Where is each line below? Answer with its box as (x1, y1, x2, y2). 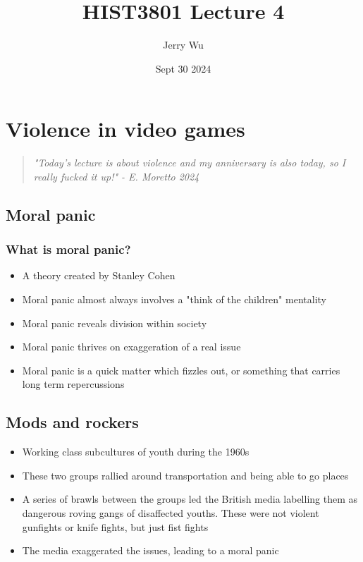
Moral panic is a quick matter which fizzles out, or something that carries (22, 362, 340, 377)
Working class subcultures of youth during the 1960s (22, 444, 250, 459)
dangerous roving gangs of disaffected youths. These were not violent (22, 505, 319, 520)
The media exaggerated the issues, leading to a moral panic (22, 543, 279, 558)
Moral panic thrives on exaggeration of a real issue (22, 339, 241, 354)
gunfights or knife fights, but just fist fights (22, 519, 209, 534)
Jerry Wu (163, 37, 204, 52)
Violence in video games (6, 114, 245, 143)
